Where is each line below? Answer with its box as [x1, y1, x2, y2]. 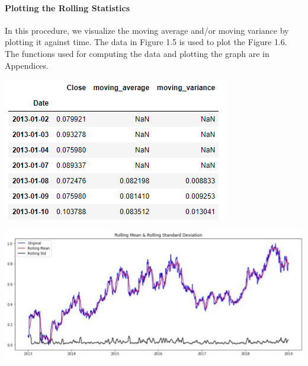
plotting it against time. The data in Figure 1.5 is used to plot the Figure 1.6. [5, 36, 287, 48]
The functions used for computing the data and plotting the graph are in [5, 47, 269, 59]
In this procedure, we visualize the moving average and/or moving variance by [5, 24, 289, 36]
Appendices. [5, 59, 49, 71]
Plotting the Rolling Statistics [5, 1, 130, 14]
